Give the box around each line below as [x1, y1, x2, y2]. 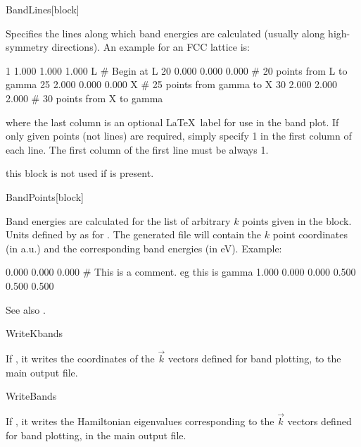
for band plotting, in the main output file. [6, 427, 186, 442]
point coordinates [272, 227, 348, 242]
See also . [6, 302, 46, 317]
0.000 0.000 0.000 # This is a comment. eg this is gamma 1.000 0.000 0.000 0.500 [6, 264, 356, 279]
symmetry [6, 39, 49, 54]
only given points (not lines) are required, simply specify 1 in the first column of [6, 128, 352, 143]
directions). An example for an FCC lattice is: [51, 39, 251, 54]
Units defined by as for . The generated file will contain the [6, 227, 262, 242]
